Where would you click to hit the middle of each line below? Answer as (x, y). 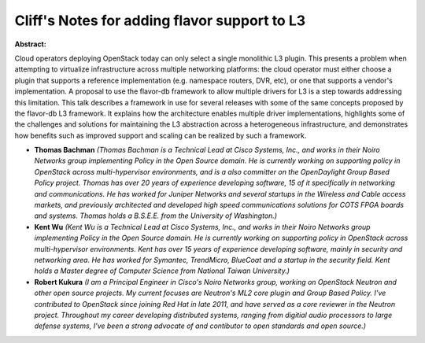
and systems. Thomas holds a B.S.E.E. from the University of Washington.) (156, 216)
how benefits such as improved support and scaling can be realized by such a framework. (161, 135)
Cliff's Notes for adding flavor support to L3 (160, 20)
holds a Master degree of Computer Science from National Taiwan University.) (162, 271)
